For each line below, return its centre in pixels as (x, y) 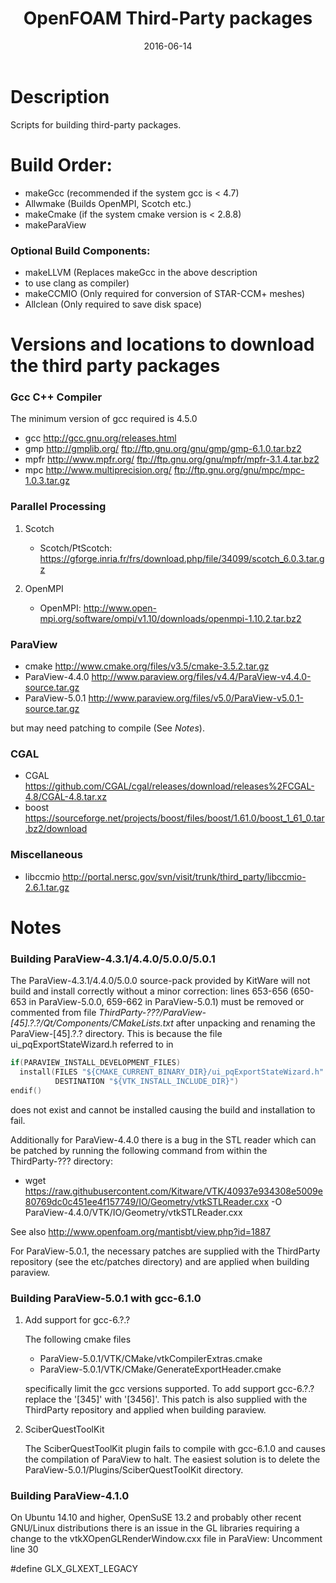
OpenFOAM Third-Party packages (168, 18)
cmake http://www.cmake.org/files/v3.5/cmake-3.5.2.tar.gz (147, 666)
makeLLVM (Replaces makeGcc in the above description (141, 272)
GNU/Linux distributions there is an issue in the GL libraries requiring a (155, 1528)
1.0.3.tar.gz (47, 481)
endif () (26, 1090)
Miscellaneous (46, 855)
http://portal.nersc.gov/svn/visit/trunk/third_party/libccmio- (184, 876)
